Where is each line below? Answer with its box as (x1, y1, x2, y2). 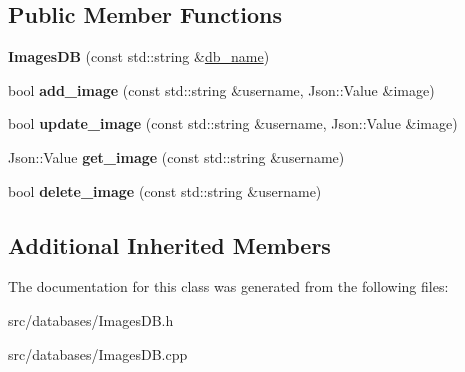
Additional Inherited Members (8, 229, 331, 260)
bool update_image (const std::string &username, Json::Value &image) (8, 113, 458, 134)
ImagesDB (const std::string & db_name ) (8, 46, 270, 67)
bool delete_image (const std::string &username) (8, 180, 322, 201)
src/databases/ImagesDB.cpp (8, 343, 188, 364)
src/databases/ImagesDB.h (8, 309, 174, 330)
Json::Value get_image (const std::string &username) (8, 146, 345, 167)
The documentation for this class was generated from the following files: (8, 276, 449, 297)
